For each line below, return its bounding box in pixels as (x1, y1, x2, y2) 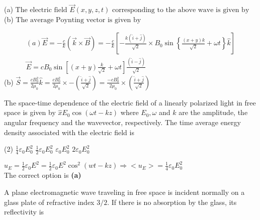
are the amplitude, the (179, 107, 248, 118)
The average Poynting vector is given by (16, 16, 141, 24)
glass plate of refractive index (4, 196, 95, 207)
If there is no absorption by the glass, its (111, 196, 237, 207)
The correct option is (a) (4, 170, 81, 180)
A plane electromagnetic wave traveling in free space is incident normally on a (4, 186, 245, 197)
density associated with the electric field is (4, 127, 134, 137)
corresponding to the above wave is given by (112, 7, 249, 14)
